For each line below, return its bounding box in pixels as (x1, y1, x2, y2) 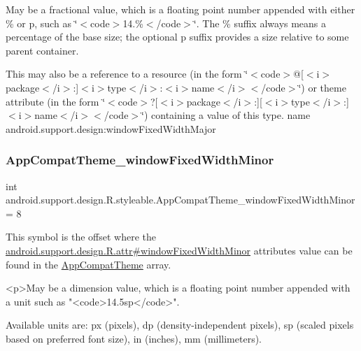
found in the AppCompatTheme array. (6, 257, 171, 271)
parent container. (6, 43, 79, 57)
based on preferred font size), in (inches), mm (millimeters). (6, 331, 262, 345)
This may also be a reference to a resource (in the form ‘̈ (6, 66, 248, 81)
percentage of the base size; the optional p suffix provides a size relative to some (6, 29, 349, 44)
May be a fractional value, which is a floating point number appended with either (6, 2, 355, 16)
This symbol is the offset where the (6, 229, 156, 244)
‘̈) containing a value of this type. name (141, 108, 311, 122)
